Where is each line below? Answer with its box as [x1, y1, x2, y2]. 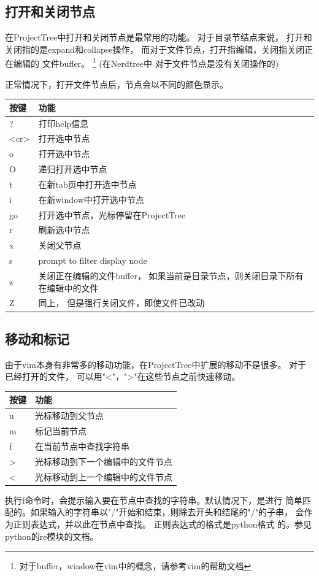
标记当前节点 [35, 424, 86, 437]
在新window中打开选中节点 [38, 193, 144, 205]
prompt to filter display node [38, 254, 147, 267]
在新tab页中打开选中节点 [38, 177, 137, 190]
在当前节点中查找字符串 [35, 439, 129, 452]
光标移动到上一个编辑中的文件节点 [35, 470, 172, 483]
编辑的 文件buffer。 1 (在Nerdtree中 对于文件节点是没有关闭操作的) [13, 55, 279, 70]
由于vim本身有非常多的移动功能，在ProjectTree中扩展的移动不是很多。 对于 [5, 358, 307, 371]
